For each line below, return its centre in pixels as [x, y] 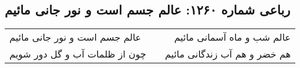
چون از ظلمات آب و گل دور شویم [78, 54]
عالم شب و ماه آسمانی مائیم [232, 37]
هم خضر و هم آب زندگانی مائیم [228, 54]
